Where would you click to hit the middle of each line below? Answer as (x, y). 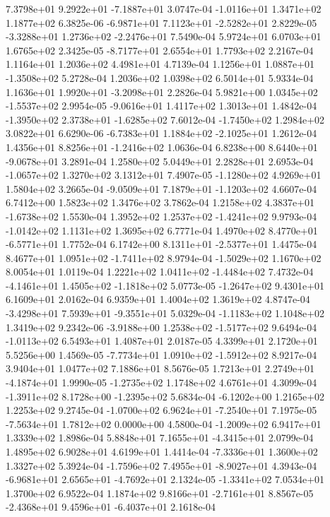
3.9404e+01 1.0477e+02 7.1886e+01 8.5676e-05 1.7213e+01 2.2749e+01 (160, 368)
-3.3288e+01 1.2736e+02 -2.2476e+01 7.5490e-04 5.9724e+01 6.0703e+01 (164, 36)
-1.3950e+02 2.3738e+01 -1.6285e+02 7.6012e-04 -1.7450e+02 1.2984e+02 (165, 119)
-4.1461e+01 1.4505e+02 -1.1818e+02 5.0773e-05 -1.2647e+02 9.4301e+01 (165, 285)
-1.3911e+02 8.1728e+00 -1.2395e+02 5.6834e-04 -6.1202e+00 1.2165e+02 (165, 396)
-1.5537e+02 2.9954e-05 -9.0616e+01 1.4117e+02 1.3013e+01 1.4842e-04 (161, 106)
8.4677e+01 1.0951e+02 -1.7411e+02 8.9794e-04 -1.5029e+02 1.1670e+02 (164, 257)
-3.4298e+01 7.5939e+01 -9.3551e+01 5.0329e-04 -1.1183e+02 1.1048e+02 (165, 313)
